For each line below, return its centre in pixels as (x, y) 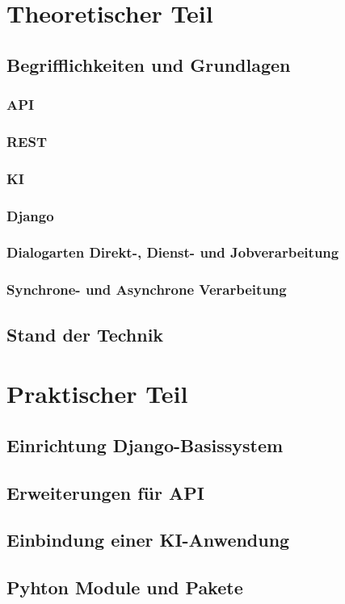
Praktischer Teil (97, 394)
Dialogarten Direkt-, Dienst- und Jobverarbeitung (173, 252)
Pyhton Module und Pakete (125, 587)
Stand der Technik (85, 334)
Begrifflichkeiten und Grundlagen (149, 64)
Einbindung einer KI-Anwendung (148, 540)
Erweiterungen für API (105, 492)
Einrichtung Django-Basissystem (145, 445)
